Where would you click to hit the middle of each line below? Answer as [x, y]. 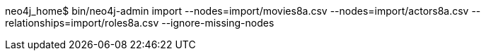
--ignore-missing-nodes [218, 23]
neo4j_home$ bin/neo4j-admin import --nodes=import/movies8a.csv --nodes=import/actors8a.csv [237, 11]
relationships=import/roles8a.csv [82, 23]
